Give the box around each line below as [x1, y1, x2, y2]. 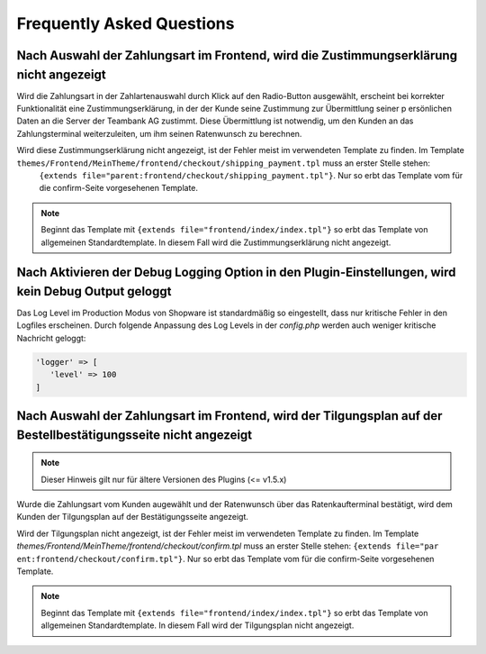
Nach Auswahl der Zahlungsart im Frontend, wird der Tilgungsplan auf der [16, 408, 443, 423]
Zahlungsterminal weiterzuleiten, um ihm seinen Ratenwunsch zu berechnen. [16, 128, 302, 139]
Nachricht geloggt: [16, 332, 86, 343]
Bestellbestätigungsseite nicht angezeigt [16, 427, 253, 442]
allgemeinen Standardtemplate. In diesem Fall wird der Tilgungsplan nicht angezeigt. [40, 620, 355, 631]
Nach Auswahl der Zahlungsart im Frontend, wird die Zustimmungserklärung [16, 48, 458, 63]
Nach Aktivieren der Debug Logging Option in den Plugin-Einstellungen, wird [16, 265, 456, 280]
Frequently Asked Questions [16, 14, 235, 33]
